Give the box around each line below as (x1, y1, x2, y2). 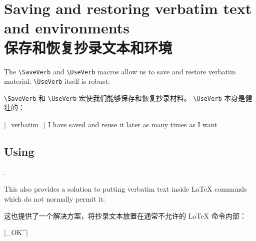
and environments (4, 17, 129, 38)
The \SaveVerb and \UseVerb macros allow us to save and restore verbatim (4, 66, 236, 76)
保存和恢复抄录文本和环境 (4, 37, 172, 57)
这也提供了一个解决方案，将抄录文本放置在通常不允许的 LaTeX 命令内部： (4, 210, 246, 221)
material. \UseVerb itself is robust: (4, 76, 110, 86)
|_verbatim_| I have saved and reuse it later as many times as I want (4, 119, 217, 130)
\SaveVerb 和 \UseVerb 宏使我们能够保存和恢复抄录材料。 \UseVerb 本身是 (4, 92, 245, 103)
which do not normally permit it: (4, 194, 105, 204)
